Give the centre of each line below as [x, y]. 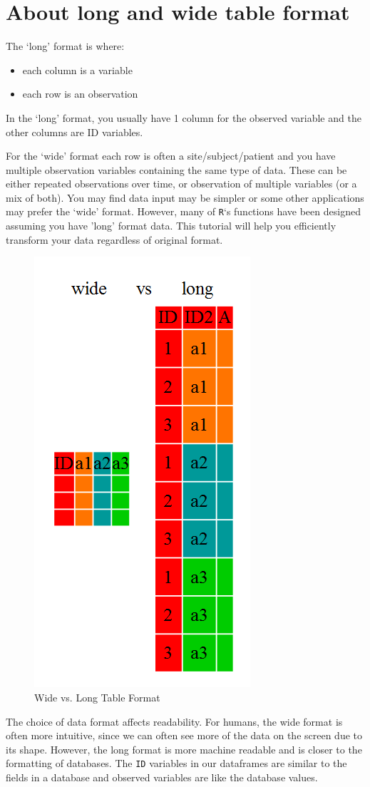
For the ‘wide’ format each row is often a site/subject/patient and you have [171, 156]
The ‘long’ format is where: [65, 46]
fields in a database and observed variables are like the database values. [162, 777]
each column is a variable [77, 70]
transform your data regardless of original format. [114, 239]
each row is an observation [80, 94]
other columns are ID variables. [74, 132]
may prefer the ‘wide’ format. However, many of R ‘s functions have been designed [183, 211]
